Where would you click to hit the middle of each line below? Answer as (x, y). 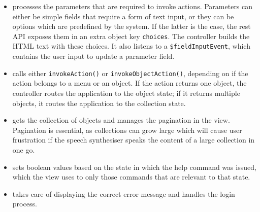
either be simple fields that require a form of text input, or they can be (123, 16)
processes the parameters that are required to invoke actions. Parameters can (133, 6)
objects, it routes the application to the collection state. (99, 103)
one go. (24, 149)
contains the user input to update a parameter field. (93, 56)
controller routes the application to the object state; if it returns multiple (126, 93)
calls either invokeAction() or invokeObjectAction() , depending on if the (130, 73)
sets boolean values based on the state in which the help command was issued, (134, 167)
